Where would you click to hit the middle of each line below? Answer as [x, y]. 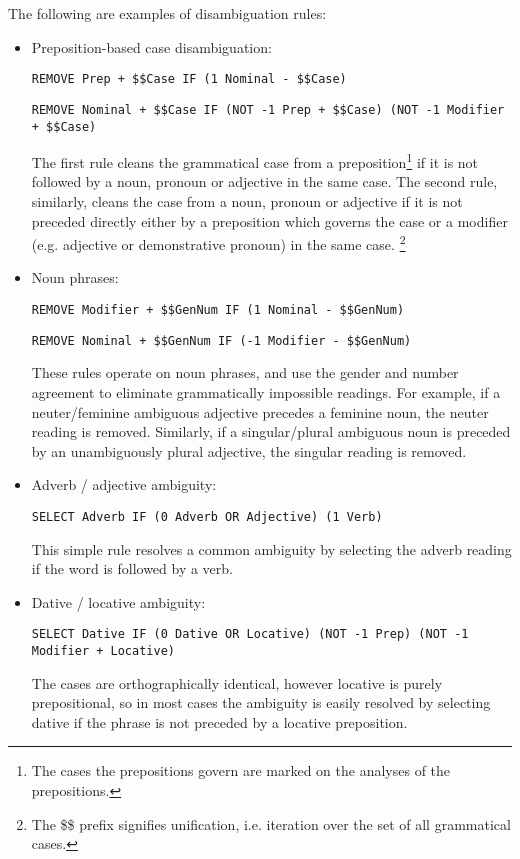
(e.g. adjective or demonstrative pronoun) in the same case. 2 [218, 242]
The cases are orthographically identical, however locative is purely [237, 682]
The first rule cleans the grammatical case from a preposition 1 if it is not [255, 160]
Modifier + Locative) [103, 651]
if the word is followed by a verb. [132, 568]
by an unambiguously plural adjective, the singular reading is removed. [249, 450]
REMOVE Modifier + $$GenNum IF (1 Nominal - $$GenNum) [218, 310]
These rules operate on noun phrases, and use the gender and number [245, 372]
